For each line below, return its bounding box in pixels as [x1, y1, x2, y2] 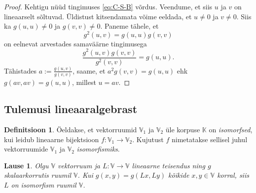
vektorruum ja [58, 160, 100, 170]
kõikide [168, 170, 189, 180]
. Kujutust [132, 134, 164, 144]
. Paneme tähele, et [100, 21, 159, 31]
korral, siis [217, 170, 249, 180]
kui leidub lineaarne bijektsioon [4, 134, 99, 144]
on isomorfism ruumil [11, 179, 76, 190]
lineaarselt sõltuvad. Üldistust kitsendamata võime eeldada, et [4, 11, 192, 21]
